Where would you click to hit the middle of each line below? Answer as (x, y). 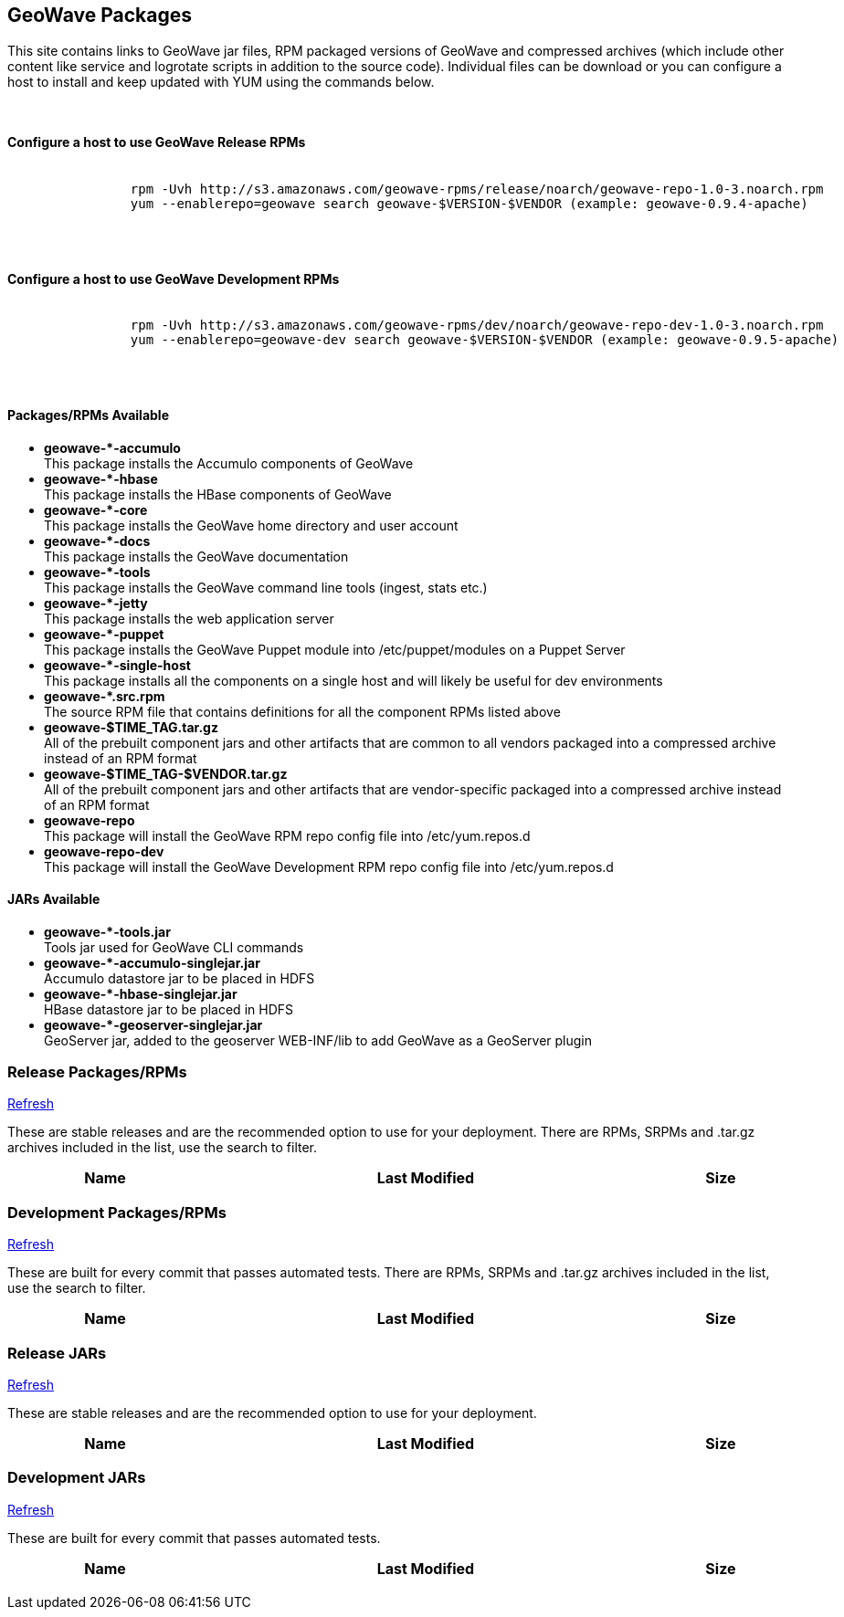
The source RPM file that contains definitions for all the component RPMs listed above (302, 711)
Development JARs (77, 1478)
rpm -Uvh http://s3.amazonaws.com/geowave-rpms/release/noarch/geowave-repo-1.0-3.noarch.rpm (477, 189)
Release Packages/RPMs (97, 1072)
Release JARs (57, 1353)
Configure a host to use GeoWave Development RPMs (174, 278)
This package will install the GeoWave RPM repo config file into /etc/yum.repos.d (287, 835)
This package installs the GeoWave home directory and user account (251, 525)
